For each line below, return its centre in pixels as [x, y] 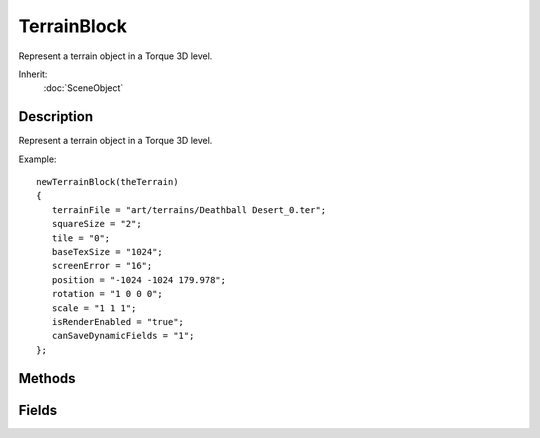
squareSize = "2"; [96, 224]
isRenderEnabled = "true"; [118, 321]
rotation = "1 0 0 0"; [107, 294]
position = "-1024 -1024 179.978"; [139, 279]
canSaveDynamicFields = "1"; [123, 336]
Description [56, 116]
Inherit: [33, 74]
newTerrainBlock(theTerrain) [107, 182]
